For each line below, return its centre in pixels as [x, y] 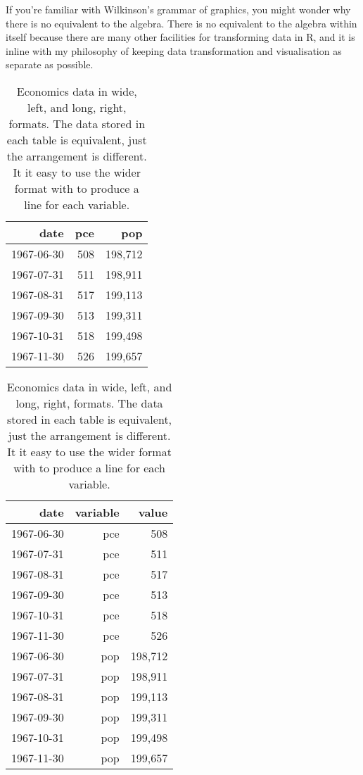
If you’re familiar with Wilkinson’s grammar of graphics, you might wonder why [178, 9]
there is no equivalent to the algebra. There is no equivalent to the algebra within [181, 23]
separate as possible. [50, 64]
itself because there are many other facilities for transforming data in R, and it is [180, 37]
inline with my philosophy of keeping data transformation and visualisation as [174, 50]
